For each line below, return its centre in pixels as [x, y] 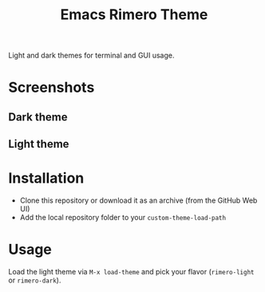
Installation [46, 178]
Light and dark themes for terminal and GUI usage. [91, 55]
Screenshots [51, 87]
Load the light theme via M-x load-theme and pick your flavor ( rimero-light [131, 272]
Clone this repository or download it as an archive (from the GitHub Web [138, 200]
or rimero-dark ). [35, 280]
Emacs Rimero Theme [134, 15]
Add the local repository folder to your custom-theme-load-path [123, 218]
